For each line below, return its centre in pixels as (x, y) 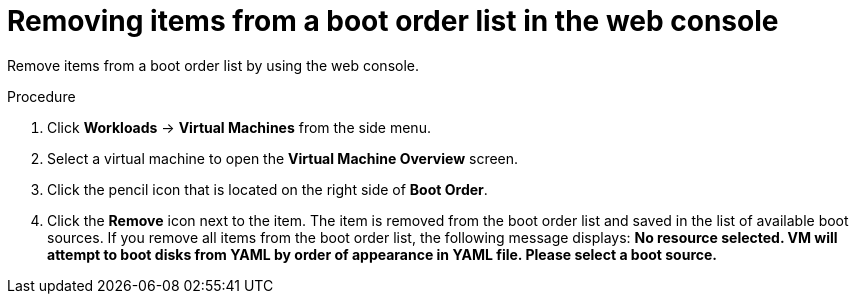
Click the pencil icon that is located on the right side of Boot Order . (267, 189)
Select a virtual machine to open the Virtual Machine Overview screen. (283, 158)
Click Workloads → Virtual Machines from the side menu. (239, 127)
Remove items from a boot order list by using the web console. (213, 65)
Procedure (41, 96)
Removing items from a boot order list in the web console (393, 21)
